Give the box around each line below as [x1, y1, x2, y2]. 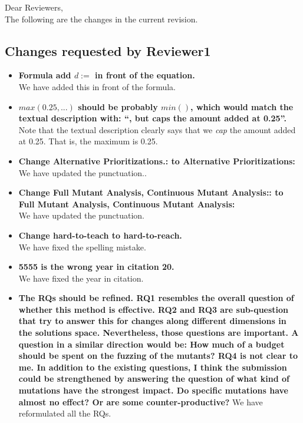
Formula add [18, 69, 71, 81]
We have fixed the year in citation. [18, 272, 144, 284]
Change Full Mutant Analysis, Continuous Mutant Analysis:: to [18, 186, 284, 199]
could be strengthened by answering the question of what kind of [18, 372, 289, 385]
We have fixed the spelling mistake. [18, 240, 146, 253]
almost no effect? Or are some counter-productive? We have [18, 395, 263, 408]
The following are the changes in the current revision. [5, 12, 198, 25]
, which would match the [190, 100, 294, 113]
